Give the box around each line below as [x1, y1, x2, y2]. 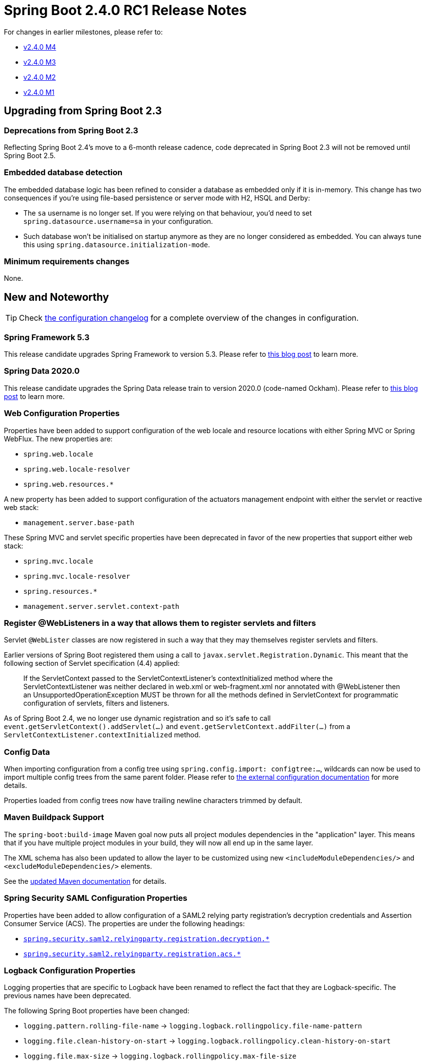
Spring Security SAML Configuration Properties [4, 893, 187, 903]
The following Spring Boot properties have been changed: [4, 1006, 189, 1015]
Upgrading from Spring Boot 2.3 [4, 105, 162, 117]
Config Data [4, 747, 50, 757]
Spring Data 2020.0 [4, 366, 80, 376]
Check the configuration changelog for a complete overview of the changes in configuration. [19, 313, 359, 323]
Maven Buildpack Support [4, 812, 104, 823]
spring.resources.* [23, 587, 97, 595]
